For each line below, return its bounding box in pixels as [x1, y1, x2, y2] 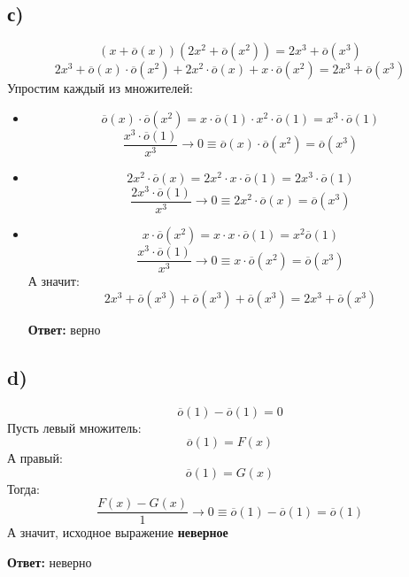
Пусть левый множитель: [7, 418, 142, 436]
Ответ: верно [27, 319, 101, 338]
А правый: [7, 449, 63, 467]
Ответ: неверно [7, 553, 92, 572]
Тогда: [7, 479, 40, 497]
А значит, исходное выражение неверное [7, 523, 228, 542]
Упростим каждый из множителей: [7, 79, 193, 97]
